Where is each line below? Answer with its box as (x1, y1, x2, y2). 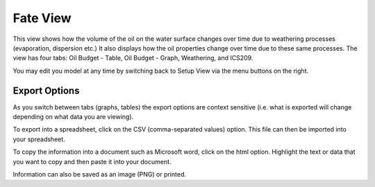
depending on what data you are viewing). (12, 113, 134, 121)
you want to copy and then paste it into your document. (12, 157, 172, 166)
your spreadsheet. (12, 135, 65, 143)
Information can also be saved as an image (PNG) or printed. (12, 170, 187, 178)
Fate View (12, 10, 72, 26)
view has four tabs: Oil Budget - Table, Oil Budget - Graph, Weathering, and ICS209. (12, 54, 253, 62)
